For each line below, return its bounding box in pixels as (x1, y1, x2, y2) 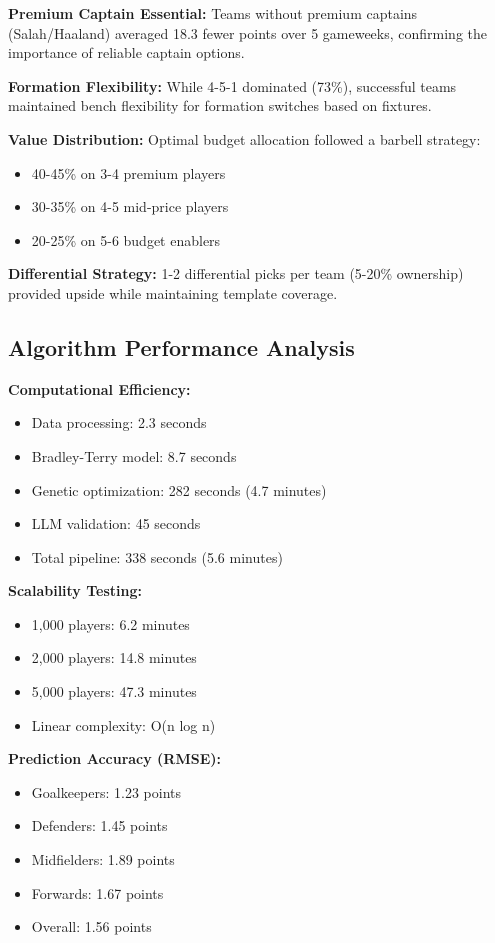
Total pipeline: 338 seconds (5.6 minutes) (31, 546, 283, 567)
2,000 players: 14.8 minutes (31, 647, 197, 668)
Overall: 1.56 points (31, 916, 152, 937)
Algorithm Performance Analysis (8, 331, 355, 362)
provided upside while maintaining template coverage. (8, 282, 338, 303)
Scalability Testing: (8, 580, 143, 601)
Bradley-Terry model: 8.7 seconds (31, 445, 237, 466)
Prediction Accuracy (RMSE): (8, 748, 221, 769)
